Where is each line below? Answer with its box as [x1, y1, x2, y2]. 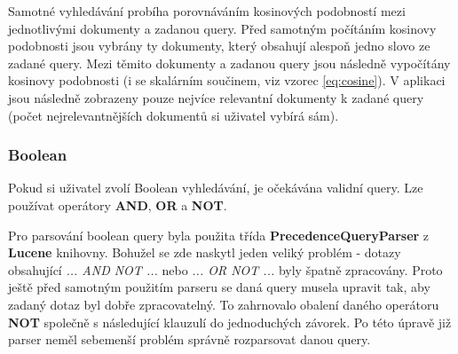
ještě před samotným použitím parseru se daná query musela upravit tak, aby [8, 278, 430, 296]
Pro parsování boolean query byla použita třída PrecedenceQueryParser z [8, 225, 430, 244]
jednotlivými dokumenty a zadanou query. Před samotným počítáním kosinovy [8, 19, 437, 37]
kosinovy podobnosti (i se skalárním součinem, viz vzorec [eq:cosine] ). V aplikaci [8, 71, 446, 90]
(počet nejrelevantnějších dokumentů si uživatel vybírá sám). [8, 106, 339, 124]
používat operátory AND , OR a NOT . [8, 195, 227, 214]
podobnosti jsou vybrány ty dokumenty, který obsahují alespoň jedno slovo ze [8, 36, 430, 55]
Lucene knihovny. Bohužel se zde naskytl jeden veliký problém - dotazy [8, 243, 401, 262]
